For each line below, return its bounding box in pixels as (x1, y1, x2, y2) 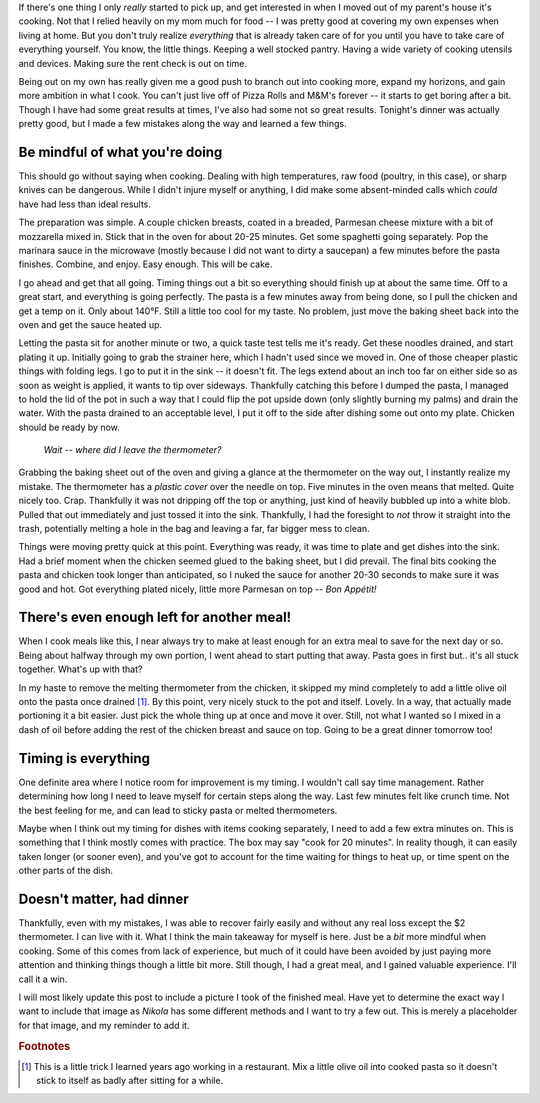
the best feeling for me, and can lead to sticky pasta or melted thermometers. (18, 804, 338, 816)
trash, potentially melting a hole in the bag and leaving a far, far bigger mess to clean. (18, 523, 370, 535)
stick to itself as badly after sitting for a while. (36, 1075, 224, 1087)
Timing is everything (18, 750, 150, 767)
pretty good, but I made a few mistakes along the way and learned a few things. (18, 118, 347, 130)
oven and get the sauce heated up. (18, 318, 163, 330)
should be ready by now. (18, 421, 120, 433)
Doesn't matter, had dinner (18, 890, 189, 907)
